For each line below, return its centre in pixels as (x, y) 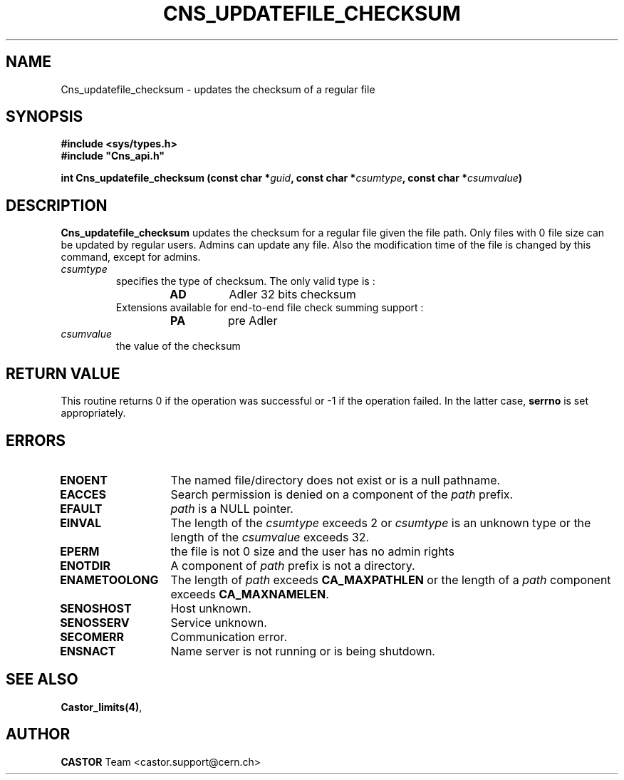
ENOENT (84, 480)
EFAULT (81, 508)
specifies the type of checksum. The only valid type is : (245, 281)
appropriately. (93, 413)
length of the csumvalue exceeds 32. (270, 537)
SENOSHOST (96, 608)
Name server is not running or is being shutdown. (303, 651)
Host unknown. (211, 608)
